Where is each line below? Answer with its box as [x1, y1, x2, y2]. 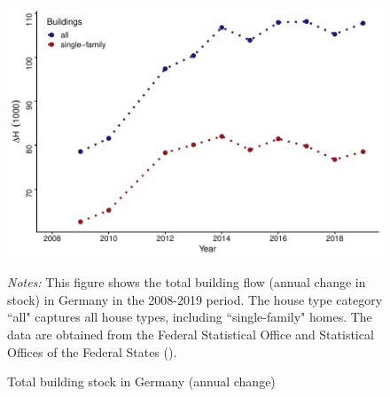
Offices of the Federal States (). [7, 342, 177, 361]
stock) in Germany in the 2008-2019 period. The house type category [7, 290, 383, 308]
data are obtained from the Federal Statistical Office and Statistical [7, 325, 374, 344]
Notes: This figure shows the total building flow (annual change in [7, 273, 366, 292]
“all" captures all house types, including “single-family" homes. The [7, 307, 372, 326]
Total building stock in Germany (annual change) [7, 372, 276, 391]
